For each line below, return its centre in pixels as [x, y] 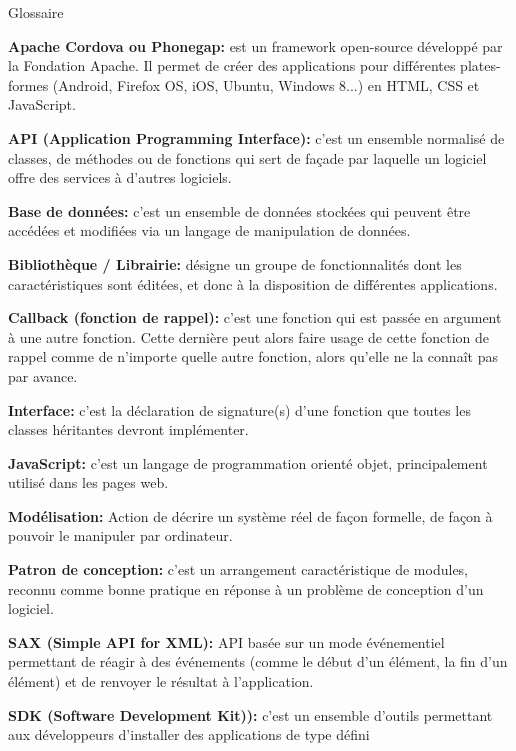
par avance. [43, 375]
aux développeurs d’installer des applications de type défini [189, 734]
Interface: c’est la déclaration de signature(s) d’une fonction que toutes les [239, 409]
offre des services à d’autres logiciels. [120, 177]
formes [28, 84]
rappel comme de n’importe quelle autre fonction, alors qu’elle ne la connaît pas [253, 356]
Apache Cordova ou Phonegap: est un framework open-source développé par [255, 45]
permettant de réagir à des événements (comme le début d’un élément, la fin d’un [258, 661]
